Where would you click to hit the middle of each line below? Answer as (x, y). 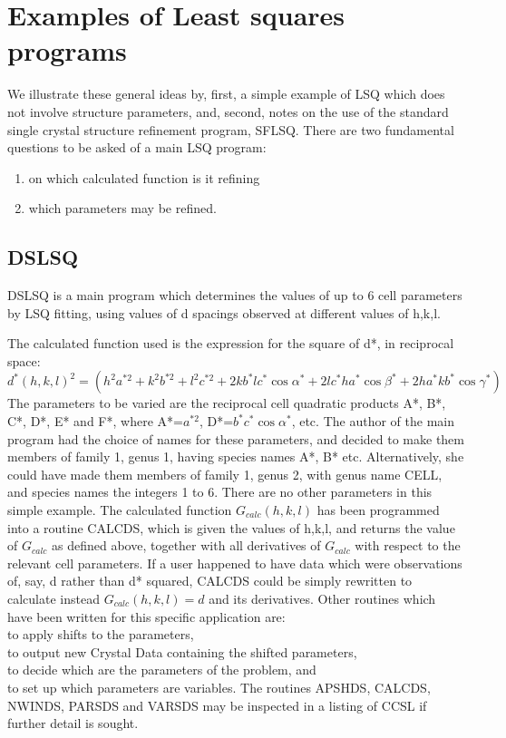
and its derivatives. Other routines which (322, 598)
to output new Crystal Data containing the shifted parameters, (182, 651)
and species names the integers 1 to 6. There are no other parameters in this (220, 492)
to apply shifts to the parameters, (101, 634)
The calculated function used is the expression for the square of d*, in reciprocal (231, 343)
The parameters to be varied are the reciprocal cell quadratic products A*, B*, (227, 403)
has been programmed (378, 510)
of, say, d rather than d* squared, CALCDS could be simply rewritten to (210, 581)
